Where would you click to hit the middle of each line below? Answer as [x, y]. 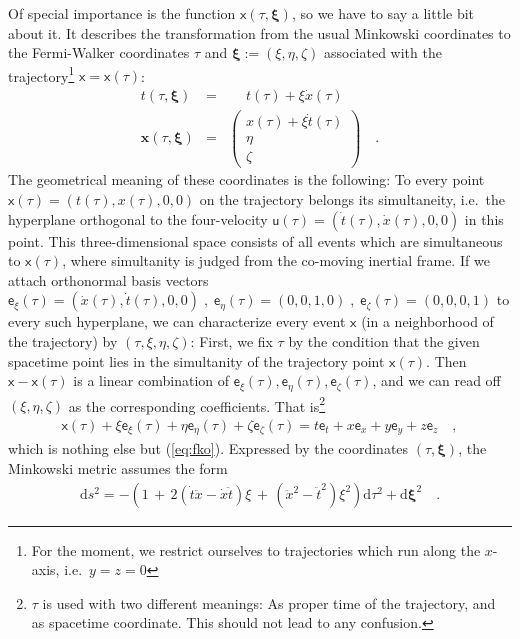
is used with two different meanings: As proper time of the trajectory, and [269, 602]
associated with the [382, 52]
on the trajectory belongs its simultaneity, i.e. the [352, 199]
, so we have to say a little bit [383, 13]
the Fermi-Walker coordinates [99, 52]
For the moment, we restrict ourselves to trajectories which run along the [256, 549]
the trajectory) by [63, 341]
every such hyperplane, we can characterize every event [177, 321]
